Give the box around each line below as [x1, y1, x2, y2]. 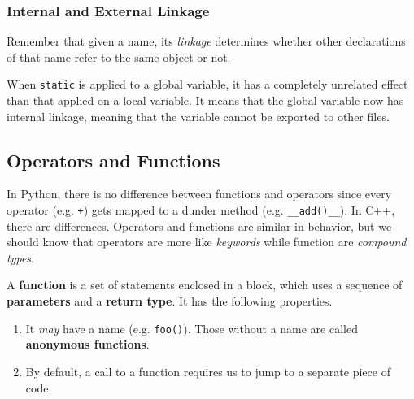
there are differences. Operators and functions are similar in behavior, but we [7, 217, 392, 234]
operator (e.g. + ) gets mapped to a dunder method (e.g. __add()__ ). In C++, [7, 202, 395, 219]
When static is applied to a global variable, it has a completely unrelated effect [7, 76, 408, 93]
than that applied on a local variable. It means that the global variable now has [7, 92, 404, 109]
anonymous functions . [25, 336, 150, 353]
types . [7, 249, 34, 266]
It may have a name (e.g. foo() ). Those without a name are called [25, 319, 358, 336]
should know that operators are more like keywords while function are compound [7, 233, 407, 250]
